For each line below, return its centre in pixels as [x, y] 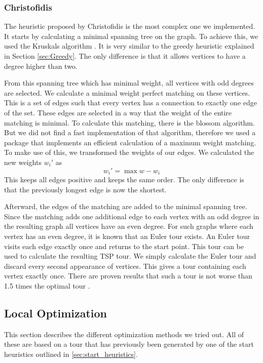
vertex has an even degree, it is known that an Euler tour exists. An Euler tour [127, 236]
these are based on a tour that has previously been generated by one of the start [129, 344]
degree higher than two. [41, 66]
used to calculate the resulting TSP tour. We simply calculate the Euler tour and [130, 256]
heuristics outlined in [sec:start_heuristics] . [71, 354]
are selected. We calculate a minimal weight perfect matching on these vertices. [127, 92]
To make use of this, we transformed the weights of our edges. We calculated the [129, 152]
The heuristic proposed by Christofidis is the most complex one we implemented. [130, 26]
